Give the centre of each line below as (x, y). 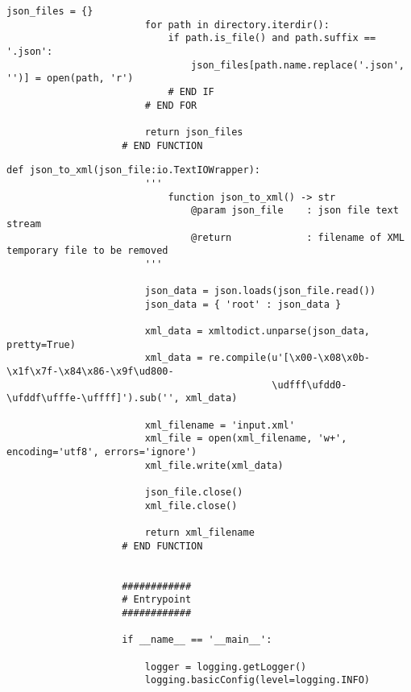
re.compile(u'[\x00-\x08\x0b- (289, 358)
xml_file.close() (191, 506)
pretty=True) (41, 344)
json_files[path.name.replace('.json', (298, 65)
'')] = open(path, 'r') (70, 79)
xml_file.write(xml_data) (214, 465)
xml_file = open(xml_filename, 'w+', (246, 439)
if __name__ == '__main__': (197, 640)
